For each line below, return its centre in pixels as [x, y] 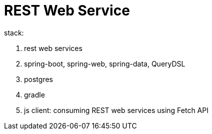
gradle [34, 94]
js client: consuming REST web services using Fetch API [116, 110]
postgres [38, 79]
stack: [14, 32]
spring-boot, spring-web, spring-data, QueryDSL [105, 63]
